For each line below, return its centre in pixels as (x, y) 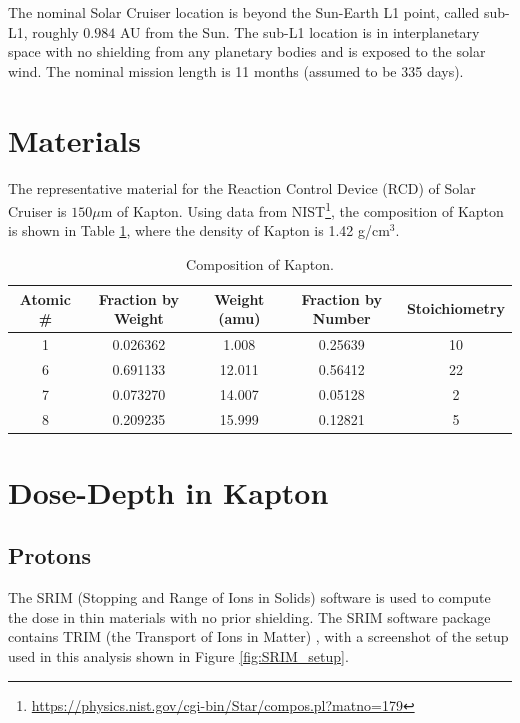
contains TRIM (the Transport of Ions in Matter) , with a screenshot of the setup (258, 636)
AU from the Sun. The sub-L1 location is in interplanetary (299, 31)
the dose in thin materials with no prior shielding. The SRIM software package (249, 616)
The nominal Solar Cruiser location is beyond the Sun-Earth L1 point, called (244, 12)
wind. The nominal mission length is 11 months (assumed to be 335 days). (236, 70)
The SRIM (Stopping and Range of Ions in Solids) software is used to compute (249, 597)
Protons (49, 555)
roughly (55, 31)
